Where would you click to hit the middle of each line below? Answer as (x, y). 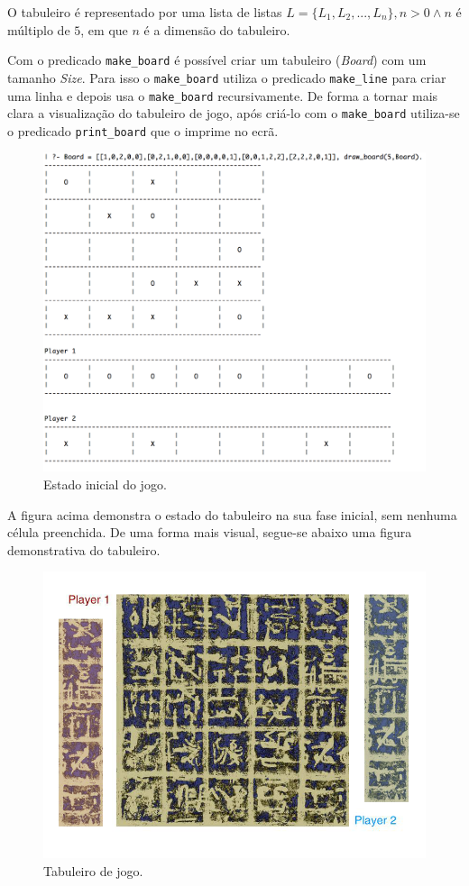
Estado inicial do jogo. (105, 484)
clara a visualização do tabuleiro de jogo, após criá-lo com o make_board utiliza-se (234, 113)
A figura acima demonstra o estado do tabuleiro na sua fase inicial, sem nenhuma (232, 514)
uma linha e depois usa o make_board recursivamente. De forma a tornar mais (223, 95)
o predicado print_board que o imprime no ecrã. (143, 130)
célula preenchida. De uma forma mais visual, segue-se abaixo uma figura (210, 532)
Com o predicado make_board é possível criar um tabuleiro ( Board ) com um (217, 60)
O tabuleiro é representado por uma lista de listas (145, 12)
